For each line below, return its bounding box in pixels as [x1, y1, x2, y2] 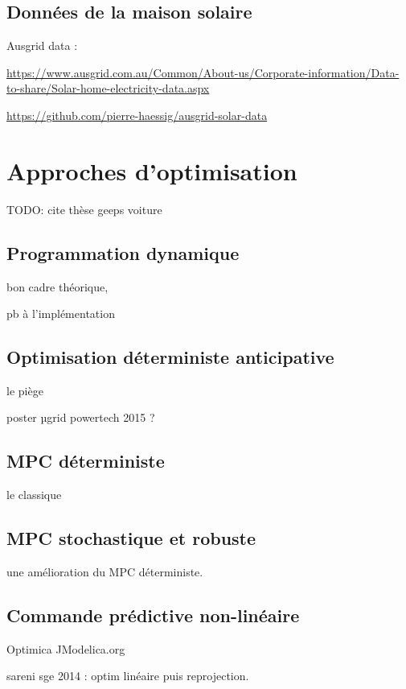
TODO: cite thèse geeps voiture [6, 200, 162, 217]
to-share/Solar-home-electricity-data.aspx [6, 80, 210, 97]
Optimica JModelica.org [6, 640, 125, 657]
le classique [6, 486, 62, 503]
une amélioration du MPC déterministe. [6, 563, 203, 580]
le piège [6, 382, 43, 398]
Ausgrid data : [6, 37, 78, 54]
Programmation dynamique [6, 240, 240, 265]
